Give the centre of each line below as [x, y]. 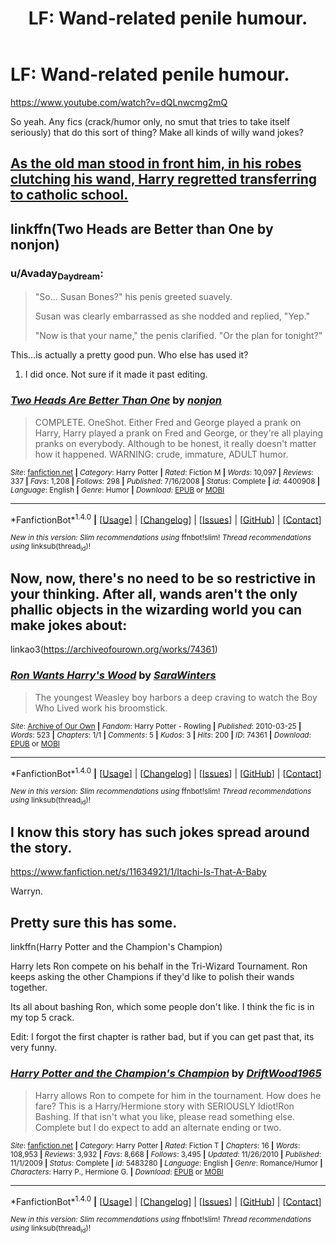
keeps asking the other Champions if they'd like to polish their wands [152, 977]
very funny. [34, 1048]
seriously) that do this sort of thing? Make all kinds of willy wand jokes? [157, 132]
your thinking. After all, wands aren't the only [154, 593]
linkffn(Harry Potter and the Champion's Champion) [116, 947]
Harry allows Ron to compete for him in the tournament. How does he [178, 1095]
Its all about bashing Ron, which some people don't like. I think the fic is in [162, 1007]
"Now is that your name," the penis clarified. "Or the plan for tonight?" [178, 336]
